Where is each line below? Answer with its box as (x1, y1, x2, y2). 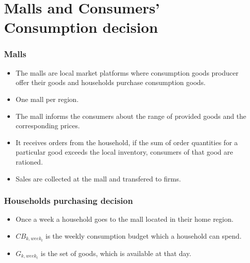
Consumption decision (4, 17, 158, 37)
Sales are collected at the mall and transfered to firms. (15, 173, 181, 183)
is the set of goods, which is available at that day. (41, 248, 191, 259)
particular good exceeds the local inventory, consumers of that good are (15, 147, 233, 157)
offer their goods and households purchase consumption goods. (15, 77, 206, 88)
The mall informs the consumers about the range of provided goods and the (15, 110, 247, 121)
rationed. (15, 156, 43, 167)
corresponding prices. (15, 120, 80, 131)
